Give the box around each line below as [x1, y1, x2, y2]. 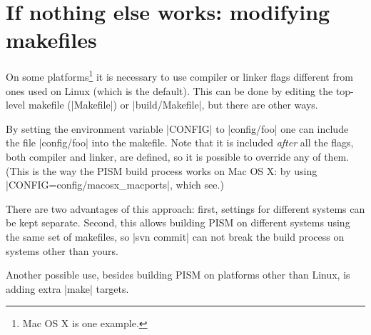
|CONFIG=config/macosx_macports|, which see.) [6, 177, 224, 192]
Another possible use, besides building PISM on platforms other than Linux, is [6, 267, 350, 282]
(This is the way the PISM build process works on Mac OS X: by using [6, 163, 317, 178]
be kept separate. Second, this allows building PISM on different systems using [6, 215, 350, 230]
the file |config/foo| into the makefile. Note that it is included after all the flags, [6, 135, 354, 150]
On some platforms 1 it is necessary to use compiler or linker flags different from [6, 67, 353, 84]
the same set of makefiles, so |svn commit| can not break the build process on [6, 229, 345, 244]
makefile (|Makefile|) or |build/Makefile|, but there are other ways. [28, 97, 318, 112]
